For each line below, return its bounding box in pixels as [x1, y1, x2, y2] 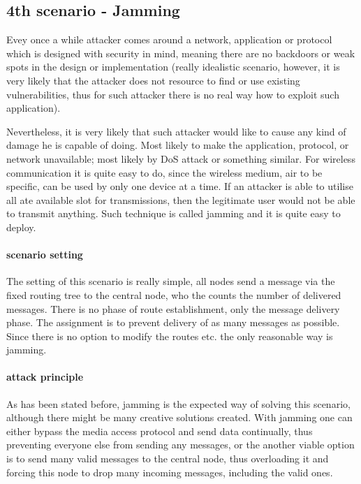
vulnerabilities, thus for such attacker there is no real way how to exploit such [6, 87, 339, 101]
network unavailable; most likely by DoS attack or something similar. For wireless [6, 151, 355, 166]
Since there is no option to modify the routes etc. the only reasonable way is [6, 328, 333, 343]
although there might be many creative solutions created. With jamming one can [6, 410, 353, 425]
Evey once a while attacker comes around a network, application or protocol [6, 32, 332, 47]
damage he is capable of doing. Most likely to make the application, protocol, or [6, 138, 349, 152]
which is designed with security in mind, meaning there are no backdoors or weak [6, 45, 355, 60]
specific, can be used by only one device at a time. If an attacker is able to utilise [6, 179, 353, 193]
